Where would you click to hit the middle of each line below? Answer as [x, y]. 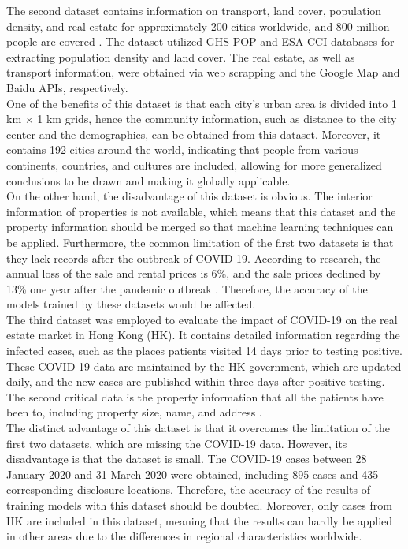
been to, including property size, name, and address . [134, 412]
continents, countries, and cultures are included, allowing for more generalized [194, 164]
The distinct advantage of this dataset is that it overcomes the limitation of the [198, 428]
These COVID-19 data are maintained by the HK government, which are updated [204, 366]
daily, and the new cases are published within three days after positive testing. [196, 381]
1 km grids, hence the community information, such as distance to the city [217, 119]
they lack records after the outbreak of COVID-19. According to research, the [194, 258]
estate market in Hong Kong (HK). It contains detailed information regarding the [203, 335]
